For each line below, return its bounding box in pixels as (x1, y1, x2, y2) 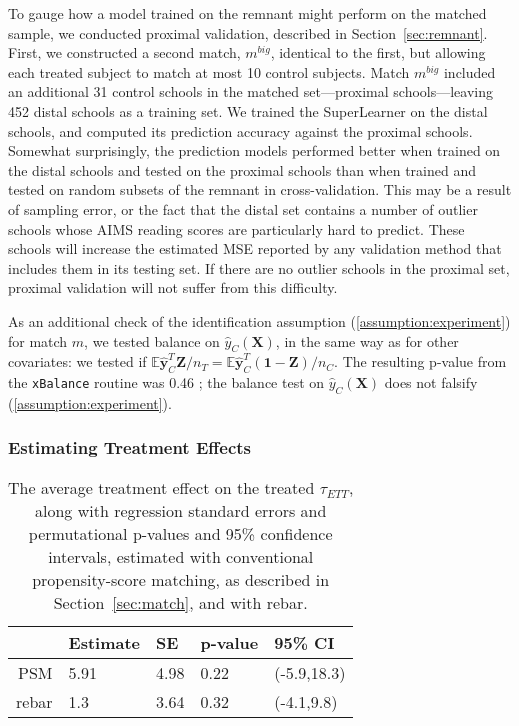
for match (8, 330, 68, 351)
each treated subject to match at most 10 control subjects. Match (8, 61, 410, 82)
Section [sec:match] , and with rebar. (53, 590, 308, 614)
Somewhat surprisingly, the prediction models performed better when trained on (8, 140, 501, 161)
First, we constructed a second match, (8, 42, 241, 63)
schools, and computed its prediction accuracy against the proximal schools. (8, 120, 473, 141)
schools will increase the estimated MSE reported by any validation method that (8, 238, 502, 259)
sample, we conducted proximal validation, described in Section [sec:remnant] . (8, 22, 488, 43)
